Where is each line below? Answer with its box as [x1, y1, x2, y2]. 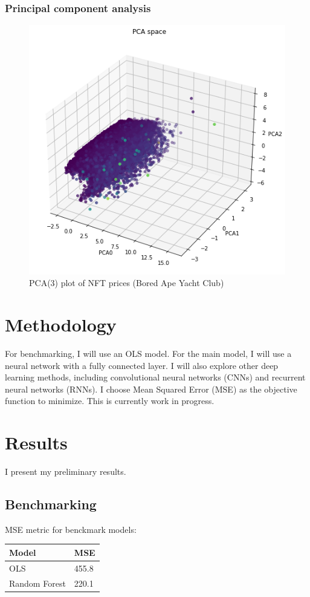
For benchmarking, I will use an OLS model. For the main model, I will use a [5, 347, 292, 359]
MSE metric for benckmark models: [5, 523, 137, 535]
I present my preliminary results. [5, 465, 126, 478]
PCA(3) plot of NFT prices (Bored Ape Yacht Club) [29, 276, 224, 289]
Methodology [5, 312, 117, 337]
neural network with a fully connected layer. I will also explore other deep [5, 359, 279, 371]
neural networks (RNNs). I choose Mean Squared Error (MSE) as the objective [5, 382, 297, 395]
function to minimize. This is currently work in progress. [5, 394, 215, 407]
